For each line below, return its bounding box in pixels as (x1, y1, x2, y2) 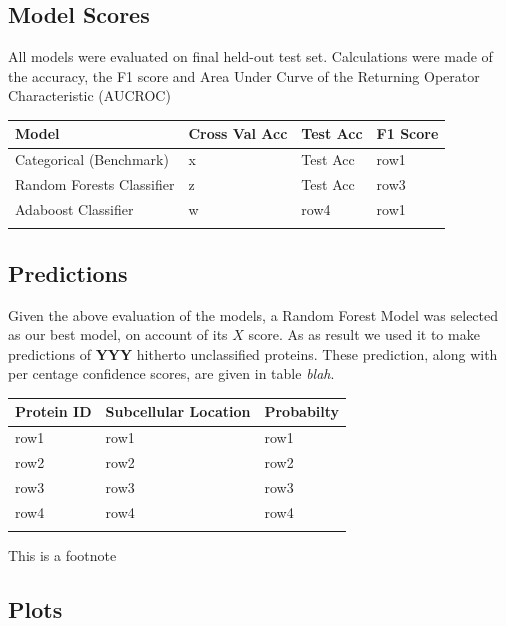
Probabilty (264, 401, 340, 422)
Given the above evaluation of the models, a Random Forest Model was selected (8, 304, 499, 325)
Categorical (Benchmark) (15, 149, 169, 170)
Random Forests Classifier (15, 174, 175, 195)
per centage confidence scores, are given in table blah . (8, 363, 335, 384)
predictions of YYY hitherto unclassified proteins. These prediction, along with (8, 343, 498, 364)
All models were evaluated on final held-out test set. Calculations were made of (8, 46, 493, 67)
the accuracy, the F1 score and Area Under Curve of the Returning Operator (8, 65, 480, 86)
